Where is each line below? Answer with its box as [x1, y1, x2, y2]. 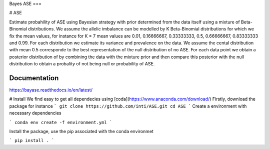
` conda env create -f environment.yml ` [9, 120, 112, 125]
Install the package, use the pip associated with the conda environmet [9, 128, 153, 134]
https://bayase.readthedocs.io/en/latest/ [9, 87, 92, 93]
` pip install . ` [9, 138, 54, 144]
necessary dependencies [9, 110, 62, 116]
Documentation [9, 74, 59, 82]
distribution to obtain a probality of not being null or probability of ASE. [9, 61, 155, 67]
